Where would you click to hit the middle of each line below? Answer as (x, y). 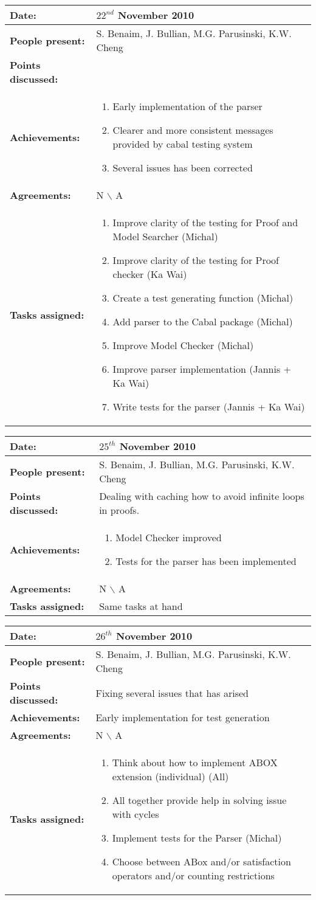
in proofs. (119, 510)
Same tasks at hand (141, 606)
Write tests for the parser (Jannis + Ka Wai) (209, 407)
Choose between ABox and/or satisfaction (201, 861)
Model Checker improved (169, 537)
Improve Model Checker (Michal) (183, 345)
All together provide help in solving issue (199, 800)
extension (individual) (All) (170, 776)
